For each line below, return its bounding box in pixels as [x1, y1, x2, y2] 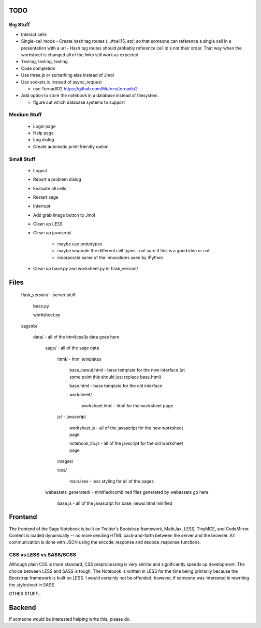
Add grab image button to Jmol [33, 212, 95, 218]
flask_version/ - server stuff [21, 292, 76, 298]
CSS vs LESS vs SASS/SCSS [9, 551, 77, 558]
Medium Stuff [9, 112, 42, 118]
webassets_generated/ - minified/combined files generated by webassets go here [45, 489, 209, 495]
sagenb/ [21, 323, 38, 329]
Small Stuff [9, 156, 36, 162]
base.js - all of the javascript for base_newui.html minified [57, 500, 173, 506]
